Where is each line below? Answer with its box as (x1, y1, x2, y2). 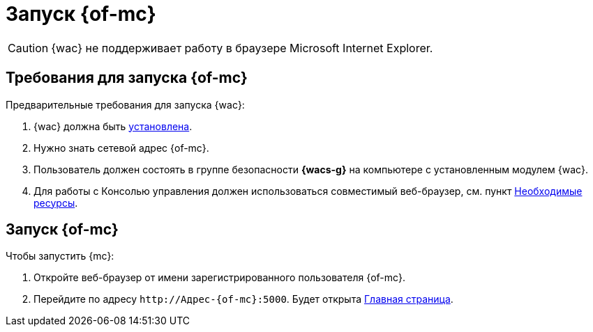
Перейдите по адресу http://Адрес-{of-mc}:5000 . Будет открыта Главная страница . (33, 293, 453, 306)
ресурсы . (33, 196, 78, 209)
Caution (8, 40, 49, 55)
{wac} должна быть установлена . (33, 120, 193, 132)
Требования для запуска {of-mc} (6, 69, 248, 87)
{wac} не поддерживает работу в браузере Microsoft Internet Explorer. (51, 40, 433, 55)
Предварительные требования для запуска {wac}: (6, 98, 245, 111)
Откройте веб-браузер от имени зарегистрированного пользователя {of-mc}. (33, 271, 406, 284)
